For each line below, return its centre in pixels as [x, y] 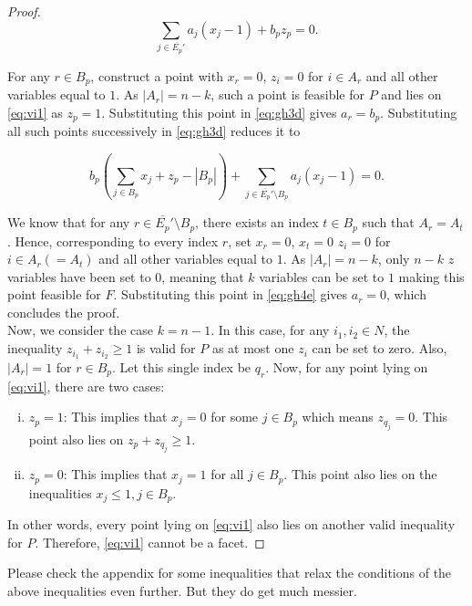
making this [431, 276]
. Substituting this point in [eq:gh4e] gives [231, 294]
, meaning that [203, 276]
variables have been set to [79, 276]
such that [388, 222]
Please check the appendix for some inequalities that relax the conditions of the [230, 573]
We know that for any [69, 222]
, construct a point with [157, 75]
